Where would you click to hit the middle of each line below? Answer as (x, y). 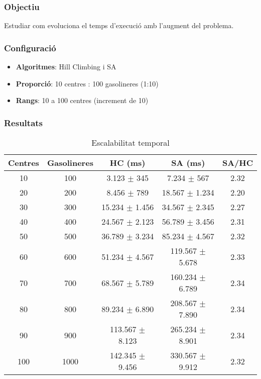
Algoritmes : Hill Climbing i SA (66, 67)
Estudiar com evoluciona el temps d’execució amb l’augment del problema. (119, 25)
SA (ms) (188, 163)
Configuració (30, 48)
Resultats (24, 122)
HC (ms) (127, 163)
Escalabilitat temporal (130, 143)
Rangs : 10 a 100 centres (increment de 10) (82, 100)
